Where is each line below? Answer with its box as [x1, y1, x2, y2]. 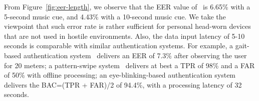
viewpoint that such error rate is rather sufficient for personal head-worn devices [4, 21, 251, 31]
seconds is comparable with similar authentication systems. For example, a [4, 40, 233, 51]
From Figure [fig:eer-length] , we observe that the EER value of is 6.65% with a [4, 1, 250, 11]
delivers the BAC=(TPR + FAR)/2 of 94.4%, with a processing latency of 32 [4, 79, 242, 90]
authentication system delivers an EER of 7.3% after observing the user [23, 50, 247, 60]
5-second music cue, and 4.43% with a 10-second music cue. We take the [4, 11, 226, 21]
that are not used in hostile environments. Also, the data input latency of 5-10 [4, 30, 245, 41]
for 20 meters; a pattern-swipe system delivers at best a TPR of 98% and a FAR [4, 60, 255, 70]
